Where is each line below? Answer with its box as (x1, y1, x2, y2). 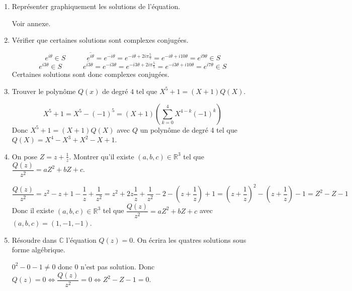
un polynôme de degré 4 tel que (140, 124, 237, 135)
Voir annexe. (12, 18, 51, 28)
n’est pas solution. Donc (80, 261, 155, 271)
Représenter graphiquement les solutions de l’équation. (12, 1, 181, 11)
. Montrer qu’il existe (69, 151, 134, 161)
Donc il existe (12, 205, 54, 216)
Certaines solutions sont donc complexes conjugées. (12, 69, 169, 79)
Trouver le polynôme (12, 85, 76, 96)
